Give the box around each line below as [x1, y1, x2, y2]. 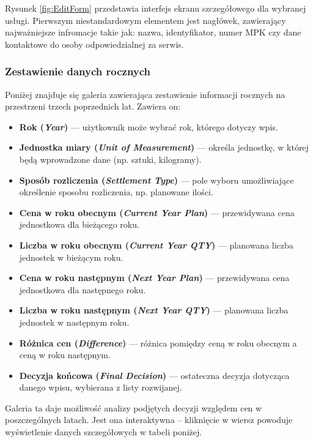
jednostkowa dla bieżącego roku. [19, 218, 139, 231]
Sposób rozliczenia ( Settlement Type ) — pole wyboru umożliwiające [19, 173, 294, 186]
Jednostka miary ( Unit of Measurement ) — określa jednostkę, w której [19, 141, 309, 154]
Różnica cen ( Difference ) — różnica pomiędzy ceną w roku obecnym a [19, 336, 297, 349]
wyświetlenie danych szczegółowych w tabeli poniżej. [5, 425, 202, 438]
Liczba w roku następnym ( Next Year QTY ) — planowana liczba [19, 304, 289, 317]
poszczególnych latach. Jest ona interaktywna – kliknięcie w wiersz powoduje [5, 413, 293, 426]
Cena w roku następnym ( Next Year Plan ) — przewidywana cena [19, 271, 290, 284]
